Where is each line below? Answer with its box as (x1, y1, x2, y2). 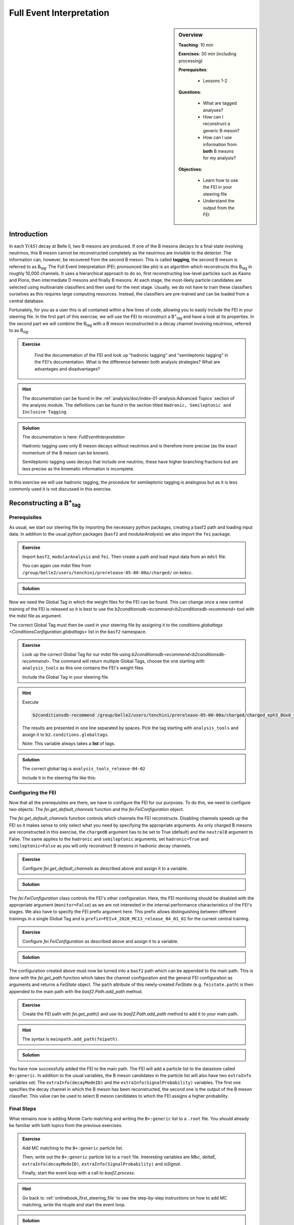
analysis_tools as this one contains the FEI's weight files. (22, 665, 145, 671)
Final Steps (9, 1105, 36, 1112)
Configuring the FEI (9, 789, 56, 796)
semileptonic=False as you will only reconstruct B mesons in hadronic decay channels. (9, 843, 192, 849)
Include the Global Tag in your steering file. (22, 674, 109, 680)
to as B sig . (9, 327, 29, 334)
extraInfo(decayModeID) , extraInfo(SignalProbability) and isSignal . (22, 1161, 181, 1167)
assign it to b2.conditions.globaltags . (22, 732, 109, 737)
